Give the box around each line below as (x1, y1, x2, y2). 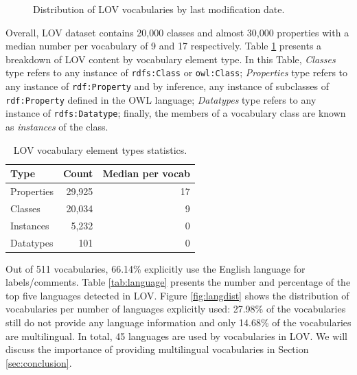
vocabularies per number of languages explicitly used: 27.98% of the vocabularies (5, 302, 346, 316)
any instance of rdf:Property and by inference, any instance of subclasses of (5, 79, 330, 93)
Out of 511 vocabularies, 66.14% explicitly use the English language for (5, 261, 306, 275)
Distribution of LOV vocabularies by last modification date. (33, 2, 285, 16)
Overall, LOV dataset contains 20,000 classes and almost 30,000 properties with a (5, 25, 349, 39)
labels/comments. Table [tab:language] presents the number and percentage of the (5, 275, 351, 289)
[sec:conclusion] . (5, 355, 72, 370)
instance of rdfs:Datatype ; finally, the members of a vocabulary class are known (5, 106, 346, 120)
